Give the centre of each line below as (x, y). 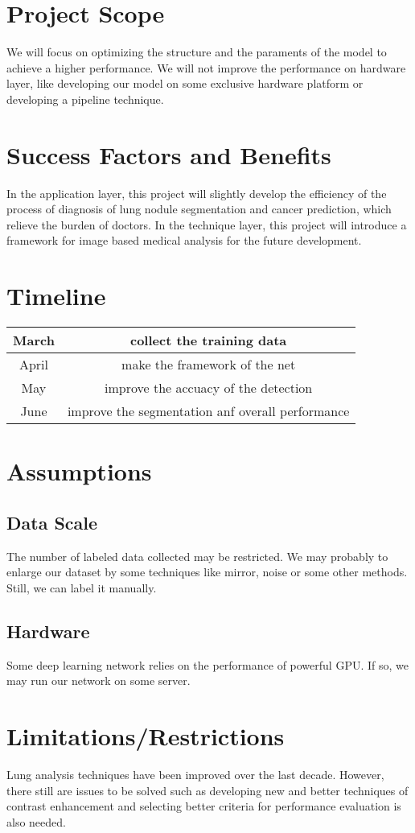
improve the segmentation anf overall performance (208, 411)
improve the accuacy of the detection (209, 388)
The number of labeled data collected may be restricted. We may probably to (197, 556)
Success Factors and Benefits (169, 154)
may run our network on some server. (99, 680)
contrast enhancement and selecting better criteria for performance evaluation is (204, 806)
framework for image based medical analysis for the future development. (184, 240)
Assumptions (79, 471)
